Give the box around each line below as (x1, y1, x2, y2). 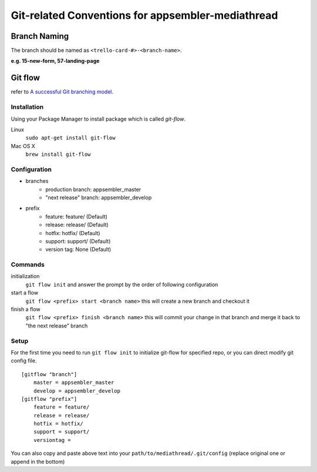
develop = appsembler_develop (33, 387, 120, 394)
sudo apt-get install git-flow (25, 135, 116, 141)
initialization (11, 273, 40, 280)
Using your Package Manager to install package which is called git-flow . (11, 115, 186, 122)
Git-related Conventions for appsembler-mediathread (11, 9, 278, 22)
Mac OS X (11, 142, 35, 149)
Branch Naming (11, 31, 69, 41)
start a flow (11, 289, 38, 296)
